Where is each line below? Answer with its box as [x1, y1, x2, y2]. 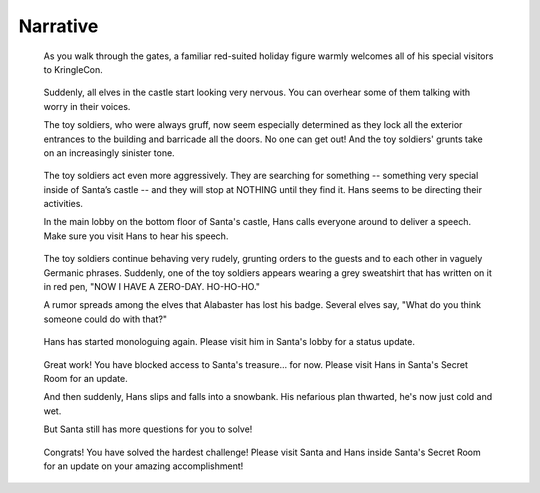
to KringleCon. [43, 63, 104, 75]
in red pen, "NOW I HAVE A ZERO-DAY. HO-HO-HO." [43, 281, 260, 293]
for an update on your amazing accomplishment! [43, 460, 244, 472]
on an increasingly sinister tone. [43, 146, 175, 159]
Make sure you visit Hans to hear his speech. [43, 230, 229, 242]
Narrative [18, 15, 99, 37]
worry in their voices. [43, 100, 131, 112]
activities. [43, 198, 84, 210]
